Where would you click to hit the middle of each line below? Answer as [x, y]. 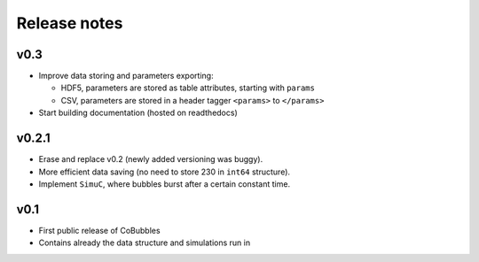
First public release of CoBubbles [99, 230]
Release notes [70, 23]
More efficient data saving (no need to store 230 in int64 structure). [165, 172]
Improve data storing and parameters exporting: [126, 76]
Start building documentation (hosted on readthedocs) [138, 113]
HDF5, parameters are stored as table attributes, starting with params [188, 88]
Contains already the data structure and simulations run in [145, 243]
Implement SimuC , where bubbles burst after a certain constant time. [165, 184]
